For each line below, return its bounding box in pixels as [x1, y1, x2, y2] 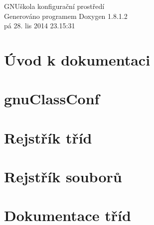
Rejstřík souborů [4, 166, 122, 187]
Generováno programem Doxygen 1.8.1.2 [4, 10, 128, 21]
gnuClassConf [4, 88, 100, 109]
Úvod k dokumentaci [4, 49, 151, 70]
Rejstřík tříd [4, 127, 92, 148]
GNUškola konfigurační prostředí [4, 1, 105, 11]
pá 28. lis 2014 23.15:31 [4, 20, 75, 31]
